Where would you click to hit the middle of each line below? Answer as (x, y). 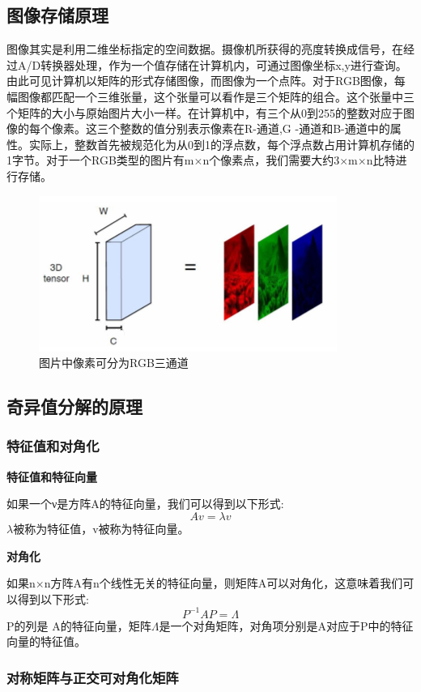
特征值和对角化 (53, 446)
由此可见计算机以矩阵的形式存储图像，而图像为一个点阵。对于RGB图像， (200, 81)
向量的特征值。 (46, 641)
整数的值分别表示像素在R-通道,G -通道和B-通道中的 (255, 128)
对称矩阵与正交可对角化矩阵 (93, 677)
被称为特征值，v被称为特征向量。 (101, 528)
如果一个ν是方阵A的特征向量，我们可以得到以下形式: (145, 504)
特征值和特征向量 (52, 476)
